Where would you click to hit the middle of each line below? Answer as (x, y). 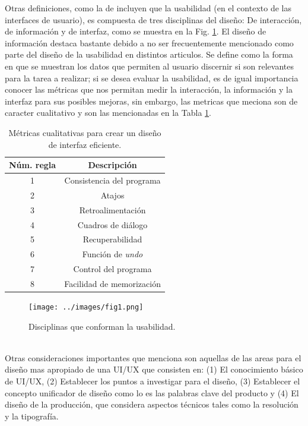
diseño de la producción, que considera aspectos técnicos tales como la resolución (152, 404)
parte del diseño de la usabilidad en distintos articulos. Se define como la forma (149, 54)
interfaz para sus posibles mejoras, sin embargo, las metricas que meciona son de (151, 101)
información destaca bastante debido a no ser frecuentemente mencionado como (149, 42)
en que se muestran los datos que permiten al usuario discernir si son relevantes (149, 66)
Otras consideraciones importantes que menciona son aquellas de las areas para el (153, 357)
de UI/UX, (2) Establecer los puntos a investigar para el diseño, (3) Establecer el (153, 381)
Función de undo (112, 254)
